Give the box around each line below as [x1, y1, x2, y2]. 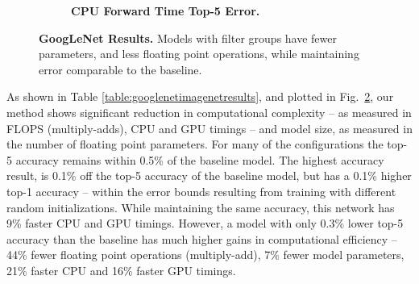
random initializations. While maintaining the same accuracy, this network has [6, 198, 395, 215]
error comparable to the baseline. [39, 61, 202, 77]
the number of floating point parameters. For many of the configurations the [6, 136, 384, 152]
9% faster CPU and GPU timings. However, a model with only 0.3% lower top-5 [6, 215, 404, 232]
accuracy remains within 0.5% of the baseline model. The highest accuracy [15, 151, 384, 168]
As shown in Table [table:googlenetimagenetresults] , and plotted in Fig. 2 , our [6, 88, 394, 105]
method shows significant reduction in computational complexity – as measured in [6, 103, 412, 120]
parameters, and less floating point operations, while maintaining [39, 45, 359, 62]
